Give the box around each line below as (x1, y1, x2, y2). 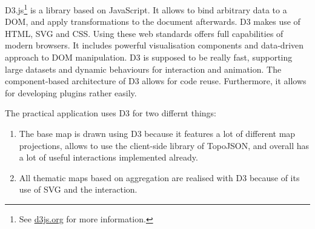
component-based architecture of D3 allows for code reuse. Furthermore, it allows (5, 75, 307, 87)
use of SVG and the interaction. (19, 183, 138, 196)
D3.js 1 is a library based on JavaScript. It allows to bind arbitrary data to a (5, 2, 287, 16)
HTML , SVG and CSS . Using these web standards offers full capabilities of (5, 27, 283, 39)
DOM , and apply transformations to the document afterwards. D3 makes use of (5, 15, 300, 28)
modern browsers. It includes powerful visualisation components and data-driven (5, 39, 304, 51)
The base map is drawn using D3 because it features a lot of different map (19, 127, 296, 139)
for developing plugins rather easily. (5, 86, 137, 99)
